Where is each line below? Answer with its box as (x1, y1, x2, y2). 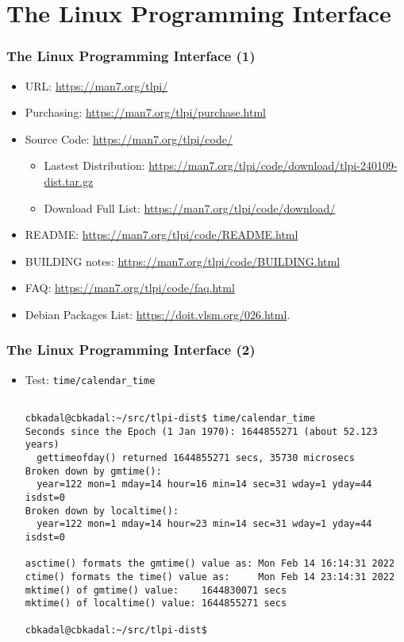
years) (25, 439, 60, 451)
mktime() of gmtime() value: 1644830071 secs (25, 584, 287, 596)
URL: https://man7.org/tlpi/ (25, 77, 168, 94)
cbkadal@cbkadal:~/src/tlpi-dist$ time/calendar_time (25, 413, 315, 425)
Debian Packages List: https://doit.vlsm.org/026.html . (25, 306, 290, 322)
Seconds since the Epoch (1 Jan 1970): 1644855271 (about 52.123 (25, 425, 378, 437)
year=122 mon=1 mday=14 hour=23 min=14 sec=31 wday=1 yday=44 (37, 518, 372, 530)
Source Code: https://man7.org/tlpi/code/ (25, 130, 233, 147)
